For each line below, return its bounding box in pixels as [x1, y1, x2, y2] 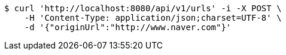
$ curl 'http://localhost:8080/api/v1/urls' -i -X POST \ [4, 4, 282, 13]
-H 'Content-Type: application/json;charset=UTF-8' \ [24, 13, 282, 22]
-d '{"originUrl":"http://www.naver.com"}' [24, 22, 232, 32]
